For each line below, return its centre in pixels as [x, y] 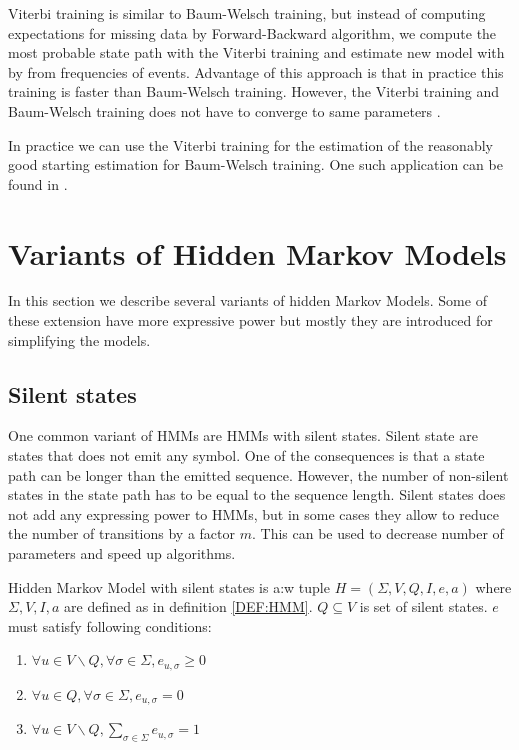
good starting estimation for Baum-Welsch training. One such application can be [255, 164]
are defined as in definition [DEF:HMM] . [188, 606]
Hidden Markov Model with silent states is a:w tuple [169, 586]
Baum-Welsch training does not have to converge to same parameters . [224, 110]
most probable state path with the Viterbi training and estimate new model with [256, 52]
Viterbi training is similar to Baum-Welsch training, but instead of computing [247, 13]
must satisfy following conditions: [110, 625]
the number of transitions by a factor [122, 533]
